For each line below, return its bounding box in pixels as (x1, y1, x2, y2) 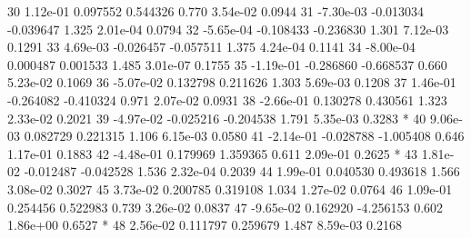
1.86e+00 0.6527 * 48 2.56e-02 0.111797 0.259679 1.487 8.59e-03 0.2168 (7, 215, 402, 234)
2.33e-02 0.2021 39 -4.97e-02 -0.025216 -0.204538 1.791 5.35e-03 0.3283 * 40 (7, 108, 426, 127)
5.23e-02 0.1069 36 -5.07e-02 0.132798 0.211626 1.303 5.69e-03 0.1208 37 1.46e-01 (7, 73, 456, 92)
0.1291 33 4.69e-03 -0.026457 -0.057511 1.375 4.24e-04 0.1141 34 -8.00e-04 (7, 37, 416, 56)
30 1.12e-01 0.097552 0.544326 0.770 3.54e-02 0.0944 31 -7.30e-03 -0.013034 (7, 2, 425, 20)
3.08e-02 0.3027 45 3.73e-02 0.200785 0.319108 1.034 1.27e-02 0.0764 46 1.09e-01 (7, 179, 453, 198)
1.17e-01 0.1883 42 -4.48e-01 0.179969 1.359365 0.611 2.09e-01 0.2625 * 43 (7, 144, 418, 163)
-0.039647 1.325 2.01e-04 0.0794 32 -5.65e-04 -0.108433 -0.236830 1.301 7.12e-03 (7, 19, 449, 38)
